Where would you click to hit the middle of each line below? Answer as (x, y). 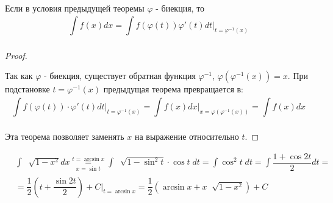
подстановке (27, 89)
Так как (19, 76)
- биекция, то (180, 8)
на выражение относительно (187, 136)
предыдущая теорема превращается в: (174, 89)
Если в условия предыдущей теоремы (75, 8)
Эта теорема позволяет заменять (65, 136)
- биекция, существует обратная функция (120, 76)
